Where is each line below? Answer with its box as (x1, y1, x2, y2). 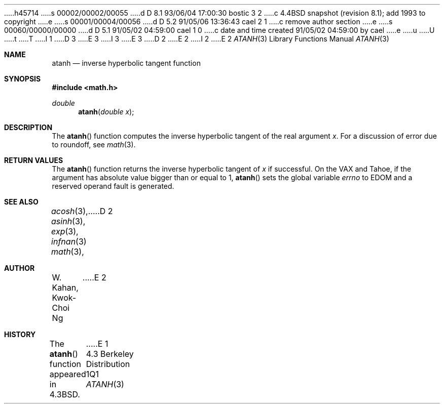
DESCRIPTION (4, 123, 53, 132)
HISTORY (4, 330, 36, 339)
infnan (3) (51, 236, 87, 247)
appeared (49, 369, 86, 379)
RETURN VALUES (4, 156, 63, 165)
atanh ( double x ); (78, 107, 134, 116)
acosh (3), (51, 206, 88, 216)
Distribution (86, 359, 130, 369)
